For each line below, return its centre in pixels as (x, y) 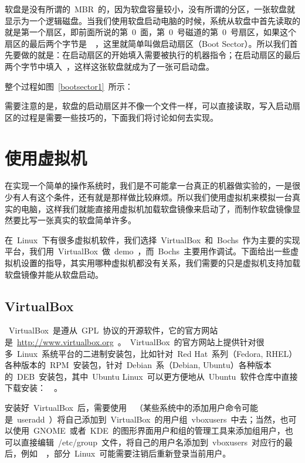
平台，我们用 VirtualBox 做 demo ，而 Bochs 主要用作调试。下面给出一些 (148, 251)
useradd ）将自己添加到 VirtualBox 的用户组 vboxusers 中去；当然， (148, 419)
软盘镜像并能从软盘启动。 (54, 274)
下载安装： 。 (33, 388)
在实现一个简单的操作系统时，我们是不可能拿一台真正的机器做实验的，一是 (148, 185)
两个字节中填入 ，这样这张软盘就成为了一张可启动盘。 (109, 66)
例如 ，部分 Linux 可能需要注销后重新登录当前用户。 (126, 453)
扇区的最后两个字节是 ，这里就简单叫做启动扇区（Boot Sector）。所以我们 (147, 43)
